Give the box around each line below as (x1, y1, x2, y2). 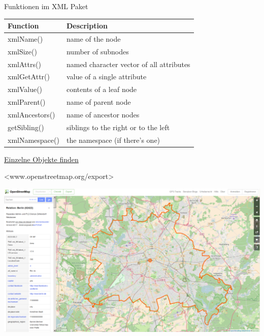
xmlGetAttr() (8, 71, 50, 82)
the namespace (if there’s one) (66, 134, 160, 145)
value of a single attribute (66, 71, 147, 82)
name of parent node (66, 97, 131, 107)
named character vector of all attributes (66, 58, 190, 69)
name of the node (66, 33, 121, 44)
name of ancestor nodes (66, 109, 140, 119)
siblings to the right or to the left (66, 121, 170, 132)
